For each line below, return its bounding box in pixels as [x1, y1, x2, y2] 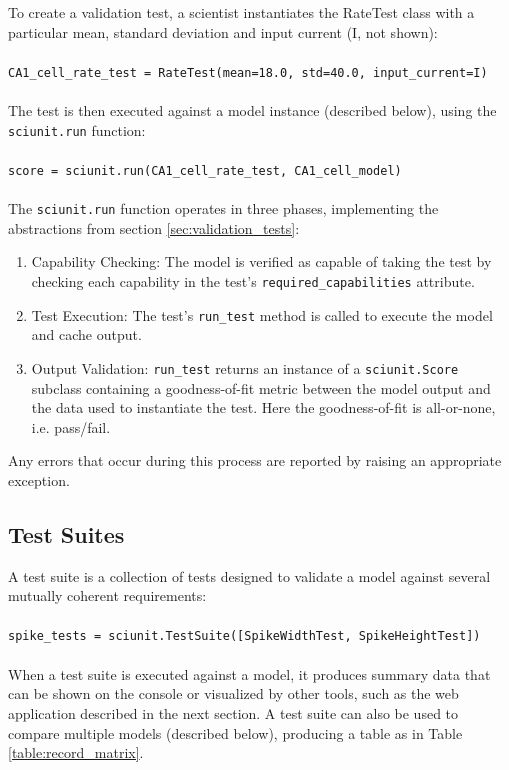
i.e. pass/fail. [31, 416, 111, 437]
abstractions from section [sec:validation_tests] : [8, 217, 300, 238]
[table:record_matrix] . [8, 742, 144, 763]
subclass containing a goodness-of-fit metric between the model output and [31, 377, 491, 398]
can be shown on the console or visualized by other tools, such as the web [8, 683, 459, 704]
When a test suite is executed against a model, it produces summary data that [8, 663, 491, 684]
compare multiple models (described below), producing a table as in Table [8, 722, 463, 743]
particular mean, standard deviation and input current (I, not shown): [8, 21, 438, 42]
